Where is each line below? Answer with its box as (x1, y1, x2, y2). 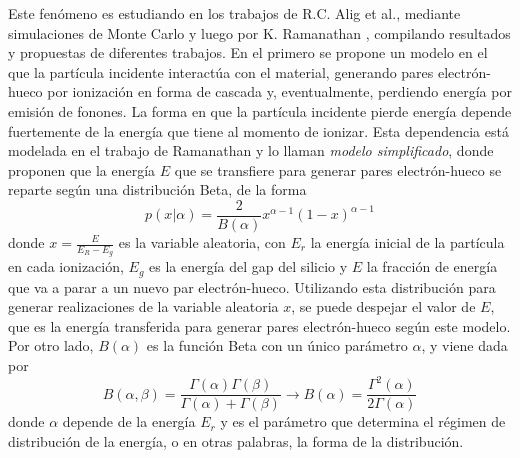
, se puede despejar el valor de (291, 296, 476, 317)
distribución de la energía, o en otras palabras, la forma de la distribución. (8, 430, 464, 451)
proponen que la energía (8, 159, 156, 180)
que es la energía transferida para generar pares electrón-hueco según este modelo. (8, 315, 511, 336)
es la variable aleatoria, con (118, 232, 286, 252)
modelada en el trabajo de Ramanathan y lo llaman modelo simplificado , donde (8, 140, 494, 161)
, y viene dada (421, 335, 508, 356)
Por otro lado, (8, 335, 94, 356)
